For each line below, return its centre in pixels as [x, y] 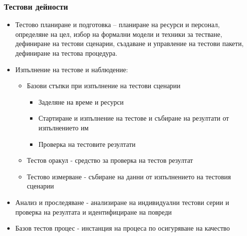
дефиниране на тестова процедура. [66, 53]
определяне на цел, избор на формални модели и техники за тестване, [119, 34]
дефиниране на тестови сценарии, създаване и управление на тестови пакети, [129, 43]
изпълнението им [63, 127]
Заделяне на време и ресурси [81, 102]
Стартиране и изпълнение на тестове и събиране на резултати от [134, 118]
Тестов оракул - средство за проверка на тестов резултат [110, 160]
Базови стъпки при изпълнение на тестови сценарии [104, 86]
